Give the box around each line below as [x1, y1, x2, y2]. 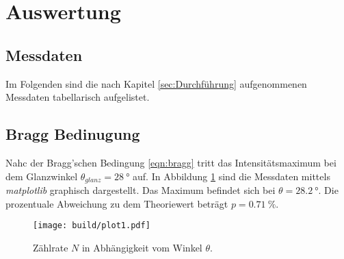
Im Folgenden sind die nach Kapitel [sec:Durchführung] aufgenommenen [5, 76, 307, 90]
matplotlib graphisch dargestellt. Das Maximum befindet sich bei [5, 183, 276, 197]
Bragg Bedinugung [5, 123, 140, 145]
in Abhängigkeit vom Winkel [81, 240, 202, 254]
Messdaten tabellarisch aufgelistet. [5, 90, 150, 104]
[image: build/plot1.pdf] [33, 221, 150, 231]
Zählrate [33, 240, 68, 254]
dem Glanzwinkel [5, 169, 78, 183]
